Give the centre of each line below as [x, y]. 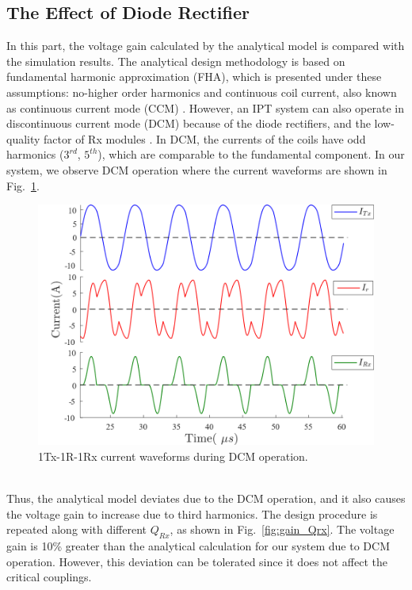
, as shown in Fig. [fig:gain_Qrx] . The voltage [282, 529]
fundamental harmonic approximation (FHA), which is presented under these [194, 77]
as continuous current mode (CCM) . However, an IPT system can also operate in [205, 107]
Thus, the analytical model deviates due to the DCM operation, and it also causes [206, 498]
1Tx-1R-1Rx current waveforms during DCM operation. [173, 456]
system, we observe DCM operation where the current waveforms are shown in [197, 169]
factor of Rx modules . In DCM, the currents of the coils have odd [205, 138]
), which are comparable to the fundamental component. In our [251, 154]
